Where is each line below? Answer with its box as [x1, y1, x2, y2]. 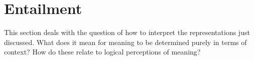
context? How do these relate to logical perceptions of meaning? [4, 46, 201, 57]
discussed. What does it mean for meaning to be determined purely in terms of [4, 36, 247, 47]
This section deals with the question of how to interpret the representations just [4, 27, 250, 37]
